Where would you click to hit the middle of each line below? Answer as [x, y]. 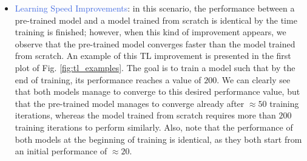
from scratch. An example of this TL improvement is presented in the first [153, 56]
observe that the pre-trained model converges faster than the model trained [155, 43]
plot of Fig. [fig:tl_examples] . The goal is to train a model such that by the [155, 67]
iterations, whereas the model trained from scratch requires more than [145, 115]
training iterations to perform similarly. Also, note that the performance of [154, 127]
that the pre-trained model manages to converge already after [130, 103]
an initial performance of [61, 151]
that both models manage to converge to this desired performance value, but [157, 91]
